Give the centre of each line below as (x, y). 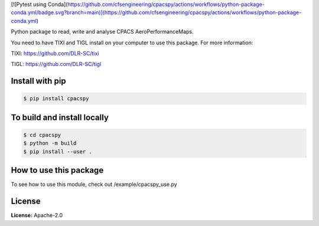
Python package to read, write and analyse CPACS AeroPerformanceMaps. (102, 32)
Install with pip (38, 81)
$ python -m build (50, 143)
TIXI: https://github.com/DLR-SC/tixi (55, 53)
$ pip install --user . (58, 151)
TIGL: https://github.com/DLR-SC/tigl (56, 64)
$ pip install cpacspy (56, 99)
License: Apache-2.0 (37, 215)
